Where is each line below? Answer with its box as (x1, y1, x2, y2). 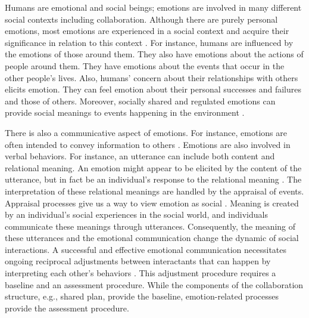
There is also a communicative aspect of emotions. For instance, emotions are (5, 126, 287, 138)
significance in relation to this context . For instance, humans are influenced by (5, 36, 294, 48)
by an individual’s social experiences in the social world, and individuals (5, 208, 268, 221)
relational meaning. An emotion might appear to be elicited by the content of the (5, 161, 302, 174)
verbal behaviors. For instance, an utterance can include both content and (5, 150, 275, 162)
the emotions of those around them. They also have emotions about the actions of (5, 48, 304, 60)
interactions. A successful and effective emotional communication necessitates (5, 243, 287, 255)
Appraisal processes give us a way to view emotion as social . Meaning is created (5, 196, 299, 209)
